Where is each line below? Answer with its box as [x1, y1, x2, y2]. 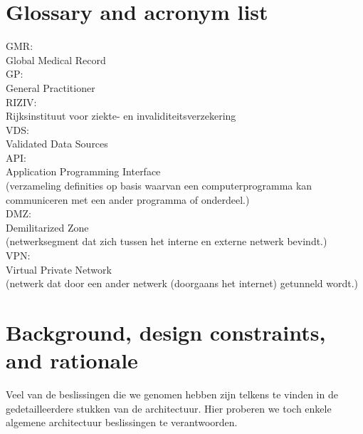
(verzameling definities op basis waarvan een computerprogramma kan [6, 178, 312, 193]
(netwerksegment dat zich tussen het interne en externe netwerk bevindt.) [6, 234, 327, 249]
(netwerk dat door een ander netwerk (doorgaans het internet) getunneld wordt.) [6, 276, 359, 291]
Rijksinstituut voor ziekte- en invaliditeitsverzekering [6, 108, 236, 123]
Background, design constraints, [6, 318, 326, 346]
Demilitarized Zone [6, 219, 89, 234]
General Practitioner [6, 80, 95, 95]
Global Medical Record [6, 52, 106, 67]
